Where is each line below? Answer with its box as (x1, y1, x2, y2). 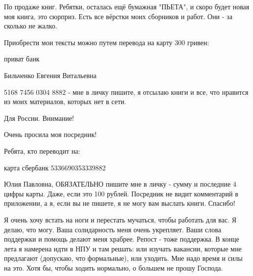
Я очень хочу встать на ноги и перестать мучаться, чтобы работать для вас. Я (4, 214, 237, 224)
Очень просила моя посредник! (4, 129, 97, 139)
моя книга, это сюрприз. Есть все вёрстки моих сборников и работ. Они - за (4, 11, 232, 21)
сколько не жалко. (4, 21, 57, 31)
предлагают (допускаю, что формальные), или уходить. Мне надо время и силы (4, 253, 243, 263)
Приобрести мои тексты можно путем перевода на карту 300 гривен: (4, 37, 209, 47)
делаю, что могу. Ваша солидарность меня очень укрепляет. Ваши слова (4, 224, 221, 234)
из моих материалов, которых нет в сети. (4, 96, 126, 107)
